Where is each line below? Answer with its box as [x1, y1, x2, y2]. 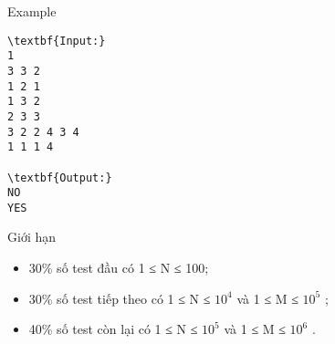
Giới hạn [7, 227, 57, 246]
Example [7, 2, 57, 20]
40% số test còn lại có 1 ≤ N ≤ [28, 319, 198, 339]
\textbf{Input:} [7, 34, 106, 47]
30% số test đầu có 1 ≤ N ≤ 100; [28, 258, 209, 277]
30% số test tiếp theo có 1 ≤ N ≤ [28, 288, 211, 308]
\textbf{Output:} [7, 171, 112, 184]
